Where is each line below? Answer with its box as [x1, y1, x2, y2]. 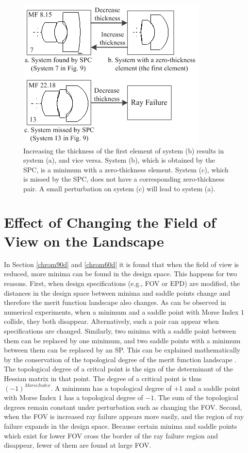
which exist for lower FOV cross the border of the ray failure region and [4, 430, 218, 440]
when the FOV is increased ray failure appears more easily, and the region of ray [4, 411, 244, 421]
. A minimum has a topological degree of [50, 383, 172, 393]
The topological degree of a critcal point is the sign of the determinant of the [4, 364, 233, 374]
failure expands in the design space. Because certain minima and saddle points [4, 420, 237, 431]
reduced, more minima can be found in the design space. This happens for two [4, 268, 237, 279]
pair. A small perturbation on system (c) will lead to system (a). [23, 183, 215, 193]
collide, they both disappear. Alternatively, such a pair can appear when [4, 316, 219, 326]
